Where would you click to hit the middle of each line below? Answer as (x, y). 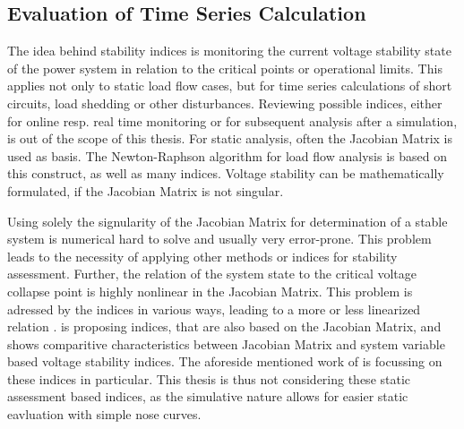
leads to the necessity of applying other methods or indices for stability (202, 256)
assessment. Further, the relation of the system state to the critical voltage (212, 274)
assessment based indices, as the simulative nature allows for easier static (208, 396)
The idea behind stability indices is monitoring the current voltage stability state (229, 51)
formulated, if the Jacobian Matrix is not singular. (146, 190)
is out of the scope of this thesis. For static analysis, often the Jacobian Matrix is (230, 138)
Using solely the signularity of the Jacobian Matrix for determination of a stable (228, 221)
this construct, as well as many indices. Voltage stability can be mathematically (226, 173)
